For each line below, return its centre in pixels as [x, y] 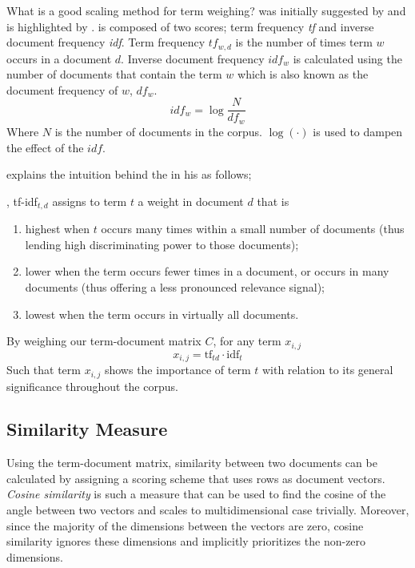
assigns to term [90, 201]
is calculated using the [347, 58]
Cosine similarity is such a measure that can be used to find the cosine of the [196, 494]
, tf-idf [22, 201]
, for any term [247, 341]
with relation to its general [327, 370]
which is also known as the [303, 74]
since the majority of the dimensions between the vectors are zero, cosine [185, 525]
